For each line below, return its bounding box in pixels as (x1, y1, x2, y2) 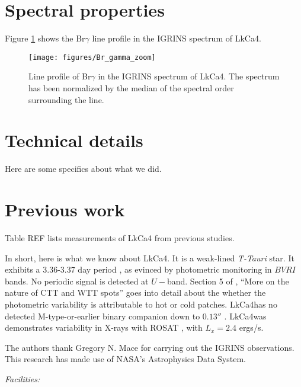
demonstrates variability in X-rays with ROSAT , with (5, 321, 203, 334)
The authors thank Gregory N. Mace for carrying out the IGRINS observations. (5, 341, 294, 353)
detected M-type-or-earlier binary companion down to (5, 309, 200, 322)
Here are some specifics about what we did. (5, 162, 162, 175)
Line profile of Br (28, 70, 91, 82)
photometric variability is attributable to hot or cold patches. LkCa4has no (5, 298, 277, 310)
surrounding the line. (28, 93, 104, 105)
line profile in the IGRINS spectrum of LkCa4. (92, 32, 261, 44)
